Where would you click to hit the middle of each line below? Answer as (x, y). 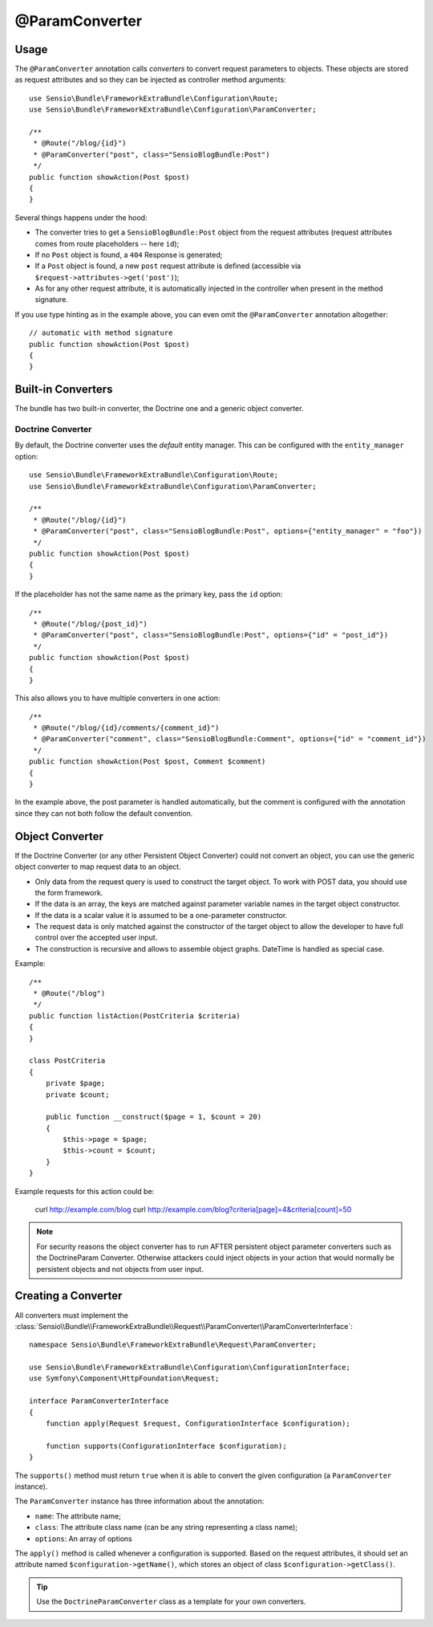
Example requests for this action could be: (85, 1191)
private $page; (75, 1083)
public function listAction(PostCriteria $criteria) (135, 1015)
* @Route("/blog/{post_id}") (91, 624)
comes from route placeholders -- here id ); (107, 243)
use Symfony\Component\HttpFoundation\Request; (124, 1378)
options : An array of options (83, 1539)
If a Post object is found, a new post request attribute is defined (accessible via (168, 266)
